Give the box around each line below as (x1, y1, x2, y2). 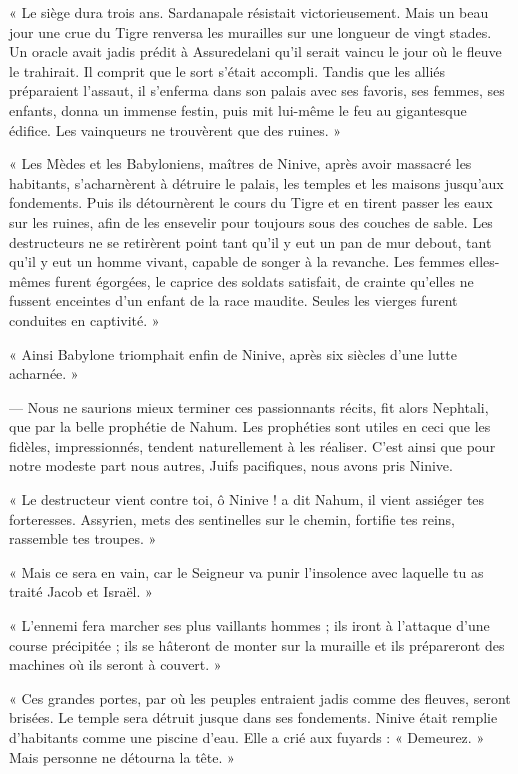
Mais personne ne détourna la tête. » (9, 746, 235, 767)
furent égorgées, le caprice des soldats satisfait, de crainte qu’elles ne (54, 270, 474, 291)
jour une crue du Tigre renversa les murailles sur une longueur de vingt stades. (9, 21, 492, 42)
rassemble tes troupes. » (9, 528, 157, 549)
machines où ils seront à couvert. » (9, 654, 222, 675)
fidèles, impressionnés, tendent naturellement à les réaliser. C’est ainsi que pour (9, 435, 496, 456)
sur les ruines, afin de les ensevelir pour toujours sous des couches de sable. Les (9, 211, 493, 232)
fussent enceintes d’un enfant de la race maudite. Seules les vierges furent (9, 290, 458, 311)
